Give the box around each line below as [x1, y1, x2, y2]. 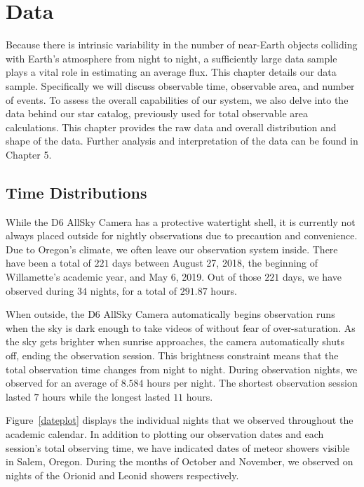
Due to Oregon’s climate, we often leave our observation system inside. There [6, 241, 338, 256]
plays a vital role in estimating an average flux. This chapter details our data [6, 65, 337, 79]
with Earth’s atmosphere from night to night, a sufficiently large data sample [6, 51, 337, 65]
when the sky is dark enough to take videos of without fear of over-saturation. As [6, 320, 356, 335]
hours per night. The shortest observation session [147, 375, 358, 390]
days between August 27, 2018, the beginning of [112, 255, 318, 270]
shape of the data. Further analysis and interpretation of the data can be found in [6, 133, 358, 148]
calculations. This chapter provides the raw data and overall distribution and [6, 119, 337, 134]
